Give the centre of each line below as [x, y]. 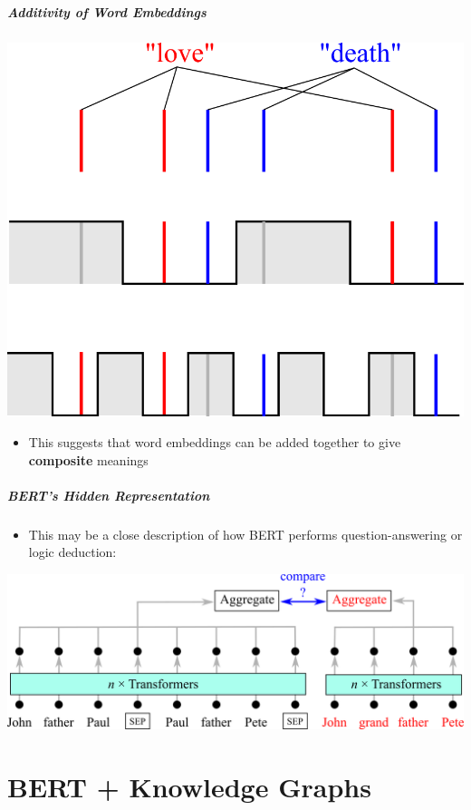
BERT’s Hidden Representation [109, 495]
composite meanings [88, 459]
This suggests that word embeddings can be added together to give [215, 442]
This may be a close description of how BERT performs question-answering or [245, 534]
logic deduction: [72, 552]
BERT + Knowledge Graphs [189, 787]
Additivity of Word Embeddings [107, 11]
